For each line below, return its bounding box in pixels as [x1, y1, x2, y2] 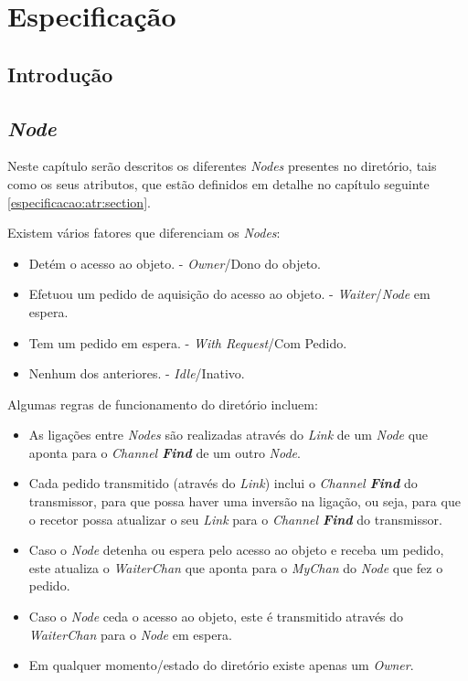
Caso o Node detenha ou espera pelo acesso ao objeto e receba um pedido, [28, 540, 444, 559]
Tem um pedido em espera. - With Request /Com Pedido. [28, 333, 347, 352]
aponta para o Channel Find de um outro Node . [28, 442, 301, 462]
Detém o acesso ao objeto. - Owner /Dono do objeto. [28, 253, 322, 272]
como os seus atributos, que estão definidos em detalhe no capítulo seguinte [7, 174, 430, 193]
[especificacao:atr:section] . [7, 192, 151, 211]
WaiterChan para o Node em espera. [28, 624, 232, 644]
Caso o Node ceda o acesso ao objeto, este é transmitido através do [28, 607, 404, 626]
